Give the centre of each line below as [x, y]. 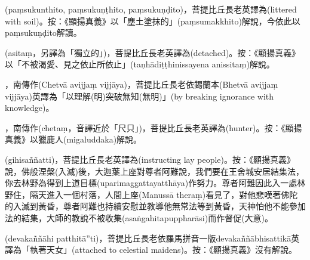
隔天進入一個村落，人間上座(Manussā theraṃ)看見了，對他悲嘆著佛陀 [164, 194]
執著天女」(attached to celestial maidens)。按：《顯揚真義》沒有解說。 [163, 250]
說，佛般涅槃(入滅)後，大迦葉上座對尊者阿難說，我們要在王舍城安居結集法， [154, 171]
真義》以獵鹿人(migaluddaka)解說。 [73, 139]
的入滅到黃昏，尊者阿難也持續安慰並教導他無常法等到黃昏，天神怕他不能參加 [155, 206]
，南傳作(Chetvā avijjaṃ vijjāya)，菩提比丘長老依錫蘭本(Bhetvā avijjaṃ [142, 84]
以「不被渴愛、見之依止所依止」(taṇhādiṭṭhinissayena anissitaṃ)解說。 [140, 64]
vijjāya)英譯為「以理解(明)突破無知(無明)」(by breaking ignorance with [139, 96]
